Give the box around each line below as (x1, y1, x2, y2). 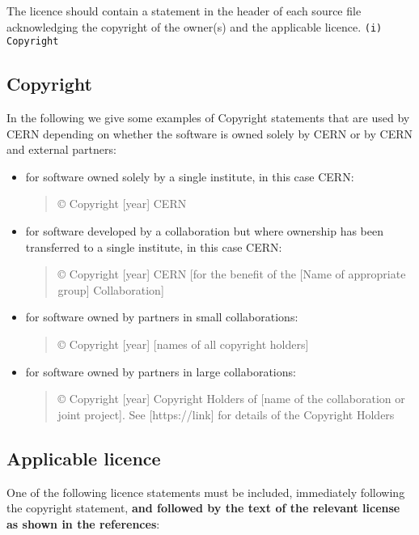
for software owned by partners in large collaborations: (25, 363, 296, 380)
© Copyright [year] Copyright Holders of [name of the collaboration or (57, 390, 405, 407)
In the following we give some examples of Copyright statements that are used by (6, 109, 410, 126)
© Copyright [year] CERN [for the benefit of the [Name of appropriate (57, 265, 406, 282)
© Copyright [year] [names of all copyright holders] (57, 336, 309, 353)
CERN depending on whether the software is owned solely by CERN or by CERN (6, 125, 413, 142)
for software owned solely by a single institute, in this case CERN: (25, 168, 354, 185)
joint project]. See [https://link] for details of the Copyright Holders (57, 405, 395, 422)
